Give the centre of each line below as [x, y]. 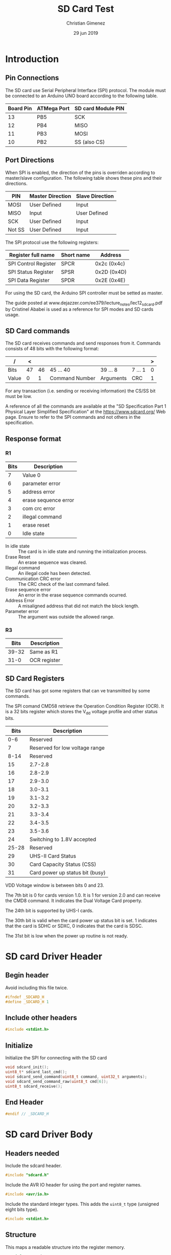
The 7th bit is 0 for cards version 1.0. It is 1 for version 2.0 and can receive [83, 895]
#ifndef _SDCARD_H [25, 997]
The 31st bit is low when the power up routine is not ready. [67, 935]
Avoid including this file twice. [37, 987]
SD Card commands [38, 331]
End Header [24, 1102]
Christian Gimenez [86, 23]
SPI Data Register [29, 280]
